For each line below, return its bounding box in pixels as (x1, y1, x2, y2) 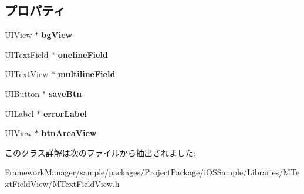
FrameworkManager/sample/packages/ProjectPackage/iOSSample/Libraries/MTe (5, 166, 300, 178)
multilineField (58, 68, 116, 80)
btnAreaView (41, 127, 97, 139)
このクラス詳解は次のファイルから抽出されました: (5, 146, 196, 158)
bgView (41, 29, 73, 41)
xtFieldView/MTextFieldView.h (5, 177, 120, 189)
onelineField (58, 48, 108, 60)
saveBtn (49, 87, 82, 99)
